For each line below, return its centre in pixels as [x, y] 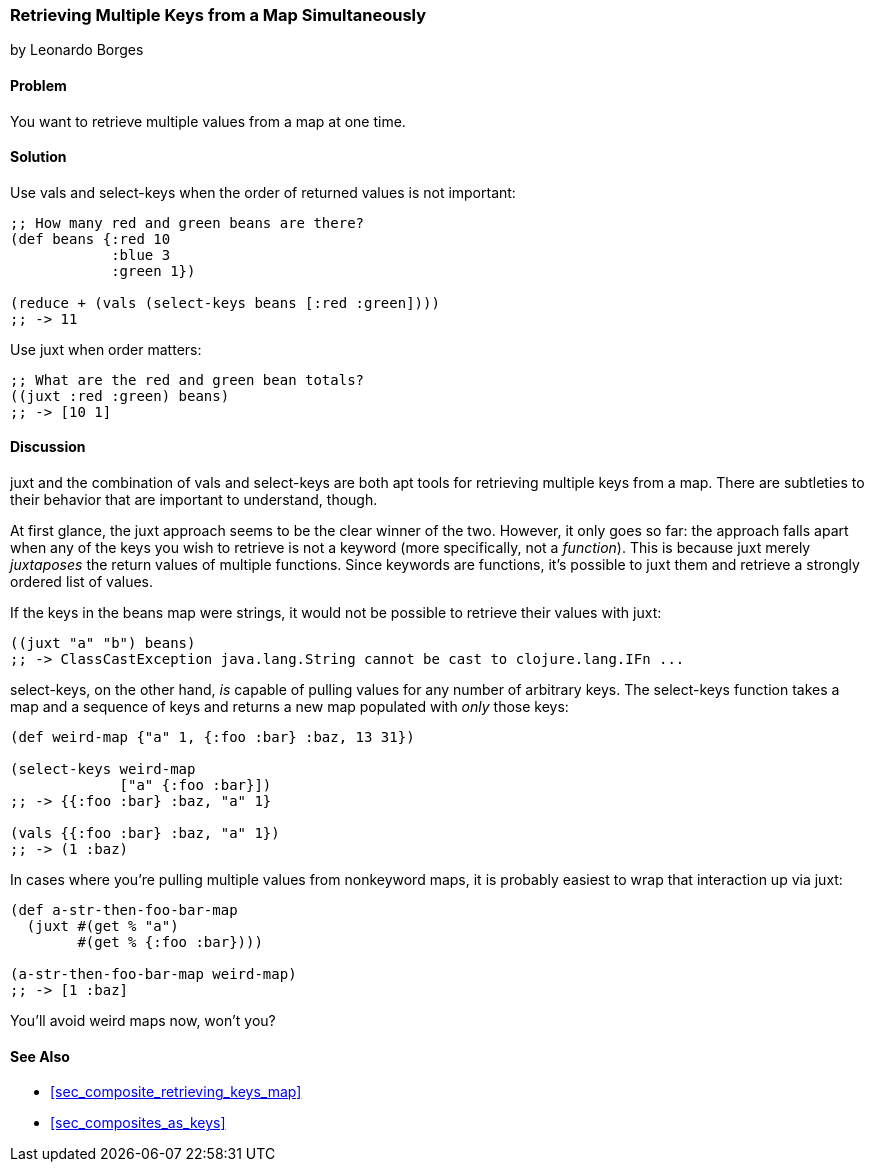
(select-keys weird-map [103, 769]
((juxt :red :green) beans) [120, 395]
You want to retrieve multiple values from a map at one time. [208, 121]
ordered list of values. [81, 582]
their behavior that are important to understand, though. [194, 500]
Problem [38, 85]
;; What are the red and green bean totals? [187, 379]
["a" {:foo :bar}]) [195, 785]
